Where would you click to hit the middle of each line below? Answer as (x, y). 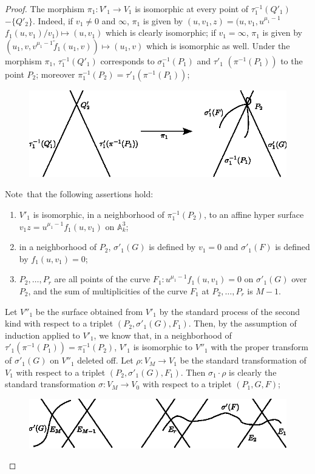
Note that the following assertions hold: (79, 194)
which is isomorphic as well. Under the (218, 45)
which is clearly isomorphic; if (161, 32)
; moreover (56, 74)
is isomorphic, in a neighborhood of (99, 214)
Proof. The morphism (45, 8)
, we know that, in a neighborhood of (163, 335)
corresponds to (127, 60)
